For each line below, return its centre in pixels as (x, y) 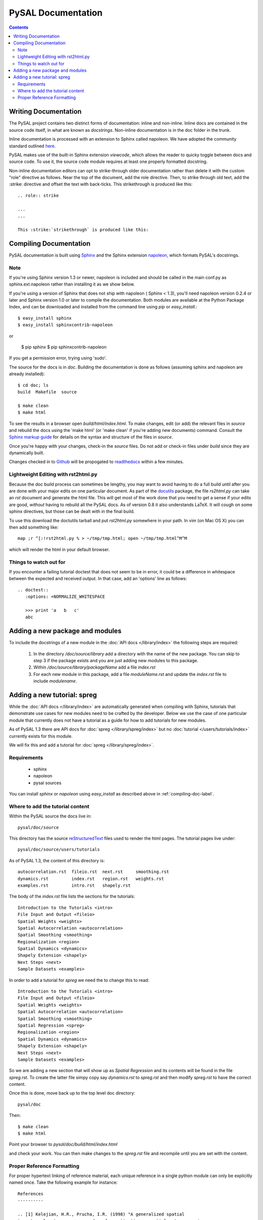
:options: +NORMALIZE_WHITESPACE (65, 597)
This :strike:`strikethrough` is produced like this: (83, 230)
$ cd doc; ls (33, 385)
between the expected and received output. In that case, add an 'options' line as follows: (98, 579)
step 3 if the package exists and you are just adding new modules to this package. (116, 660)
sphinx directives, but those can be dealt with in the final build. (72, 511)
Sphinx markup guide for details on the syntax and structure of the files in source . (91, 437)
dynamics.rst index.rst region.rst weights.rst (91, 879)
